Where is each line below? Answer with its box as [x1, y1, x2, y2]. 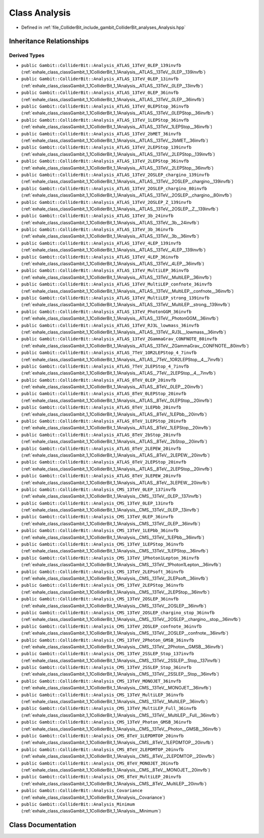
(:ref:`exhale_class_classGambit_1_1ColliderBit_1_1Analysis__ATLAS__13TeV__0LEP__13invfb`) [21, 83, 203, 88]
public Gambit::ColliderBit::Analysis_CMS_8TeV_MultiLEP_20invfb [21, 774, 181, 780]
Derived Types [9, 52, 45, 59]
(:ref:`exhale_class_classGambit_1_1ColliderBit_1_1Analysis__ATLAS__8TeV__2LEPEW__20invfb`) [21, 452, 210, 458]
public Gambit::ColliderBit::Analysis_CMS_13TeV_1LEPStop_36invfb [21, 542, 184, 547]
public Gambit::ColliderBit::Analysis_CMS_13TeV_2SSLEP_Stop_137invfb [21, 651, 194, 657]
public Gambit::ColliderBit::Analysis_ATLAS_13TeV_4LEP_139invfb [21, 240, 181, 246]
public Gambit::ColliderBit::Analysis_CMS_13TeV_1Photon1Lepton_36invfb [21, 555, 199, 561]
